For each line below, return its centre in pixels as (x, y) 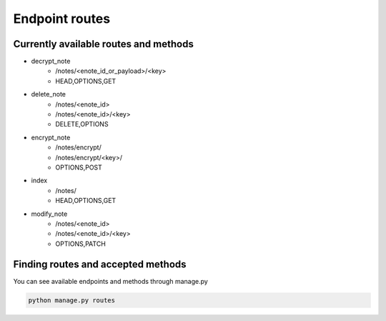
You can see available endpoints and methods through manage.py (111, 281)
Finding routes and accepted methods (100, 264)
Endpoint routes (62, 19)
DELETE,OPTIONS (82, 124)
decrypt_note (51, 61)
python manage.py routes (72, 300)
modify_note (49, 214)
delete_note (49, 94)
